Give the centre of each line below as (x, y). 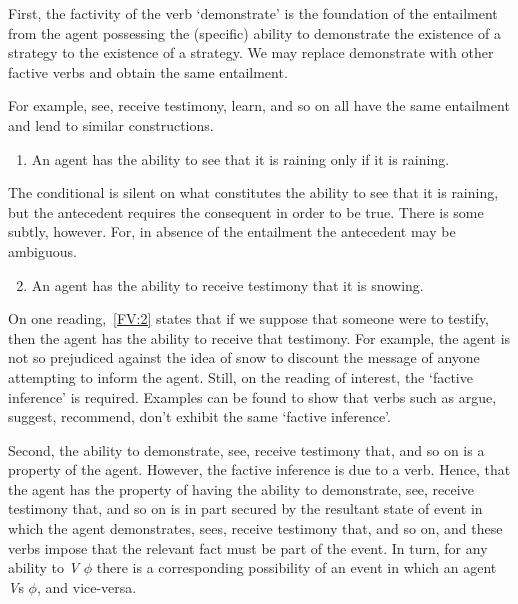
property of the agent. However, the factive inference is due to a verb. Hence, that (259, 469)
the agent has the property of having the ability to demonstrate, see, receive (241, 488)
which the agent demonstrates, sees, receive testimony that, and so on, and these (255, 528)
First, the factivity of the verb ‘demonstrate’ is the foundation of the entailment (253, 13)
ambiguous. (42, 250)
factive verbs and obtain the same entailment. (148, 71)
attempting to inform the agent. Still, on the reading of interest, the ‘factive (240, 376)
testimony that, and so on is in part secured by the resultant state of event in (245, 508)
